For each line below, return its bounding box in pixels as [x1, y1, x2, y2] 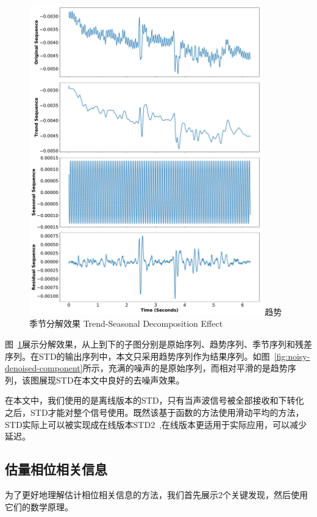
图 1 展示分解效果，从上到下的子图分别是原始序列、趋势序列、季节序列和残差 [5, 337, 312, 350]
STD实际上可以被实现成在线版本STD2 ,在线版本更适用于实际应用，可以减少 [5, 418, 307, 430]
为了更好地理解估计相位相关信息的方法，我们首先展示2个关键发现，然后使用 [5, 488, 308, 501]
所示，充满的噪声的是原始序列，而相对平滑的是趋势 [82, 362, 288, 374]
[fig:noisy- [274, 349, 310, 362]
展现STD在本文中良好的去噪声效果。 [38, 373, 185, 386]
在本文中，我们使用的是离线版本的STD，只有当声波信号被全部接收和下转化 [5, 394, 304, 407]
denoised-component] [5, 362, 83, 374]
